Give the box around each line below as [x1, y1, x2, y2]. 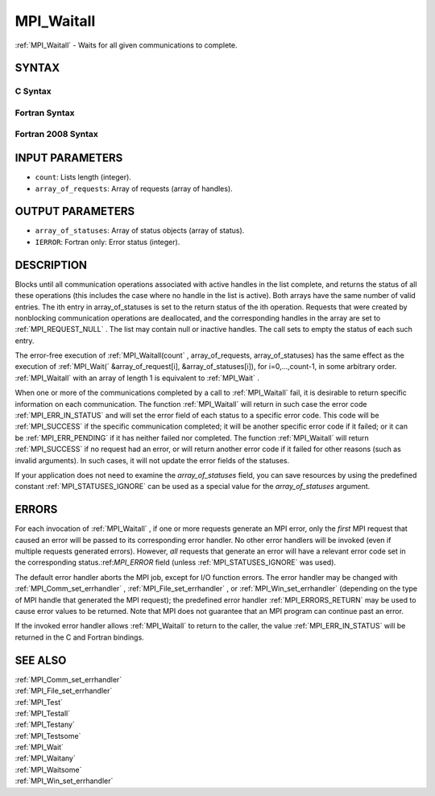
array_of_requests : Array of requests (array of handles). [35, 184, 233, 193]
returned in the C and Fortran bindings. [14, 632, 144, 642]
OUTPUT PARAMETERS [14, 205, 135, 218]
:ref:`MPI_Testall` [14, 708, 71, 718]
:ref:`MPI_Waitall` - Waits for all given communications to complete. [14, 40, 238, 50]
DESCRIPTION [14, 258, 88, 272]
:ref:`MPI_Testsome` [14, 731, 81, 740]
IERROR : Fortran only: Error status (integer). [35, 237, 180, 247]
